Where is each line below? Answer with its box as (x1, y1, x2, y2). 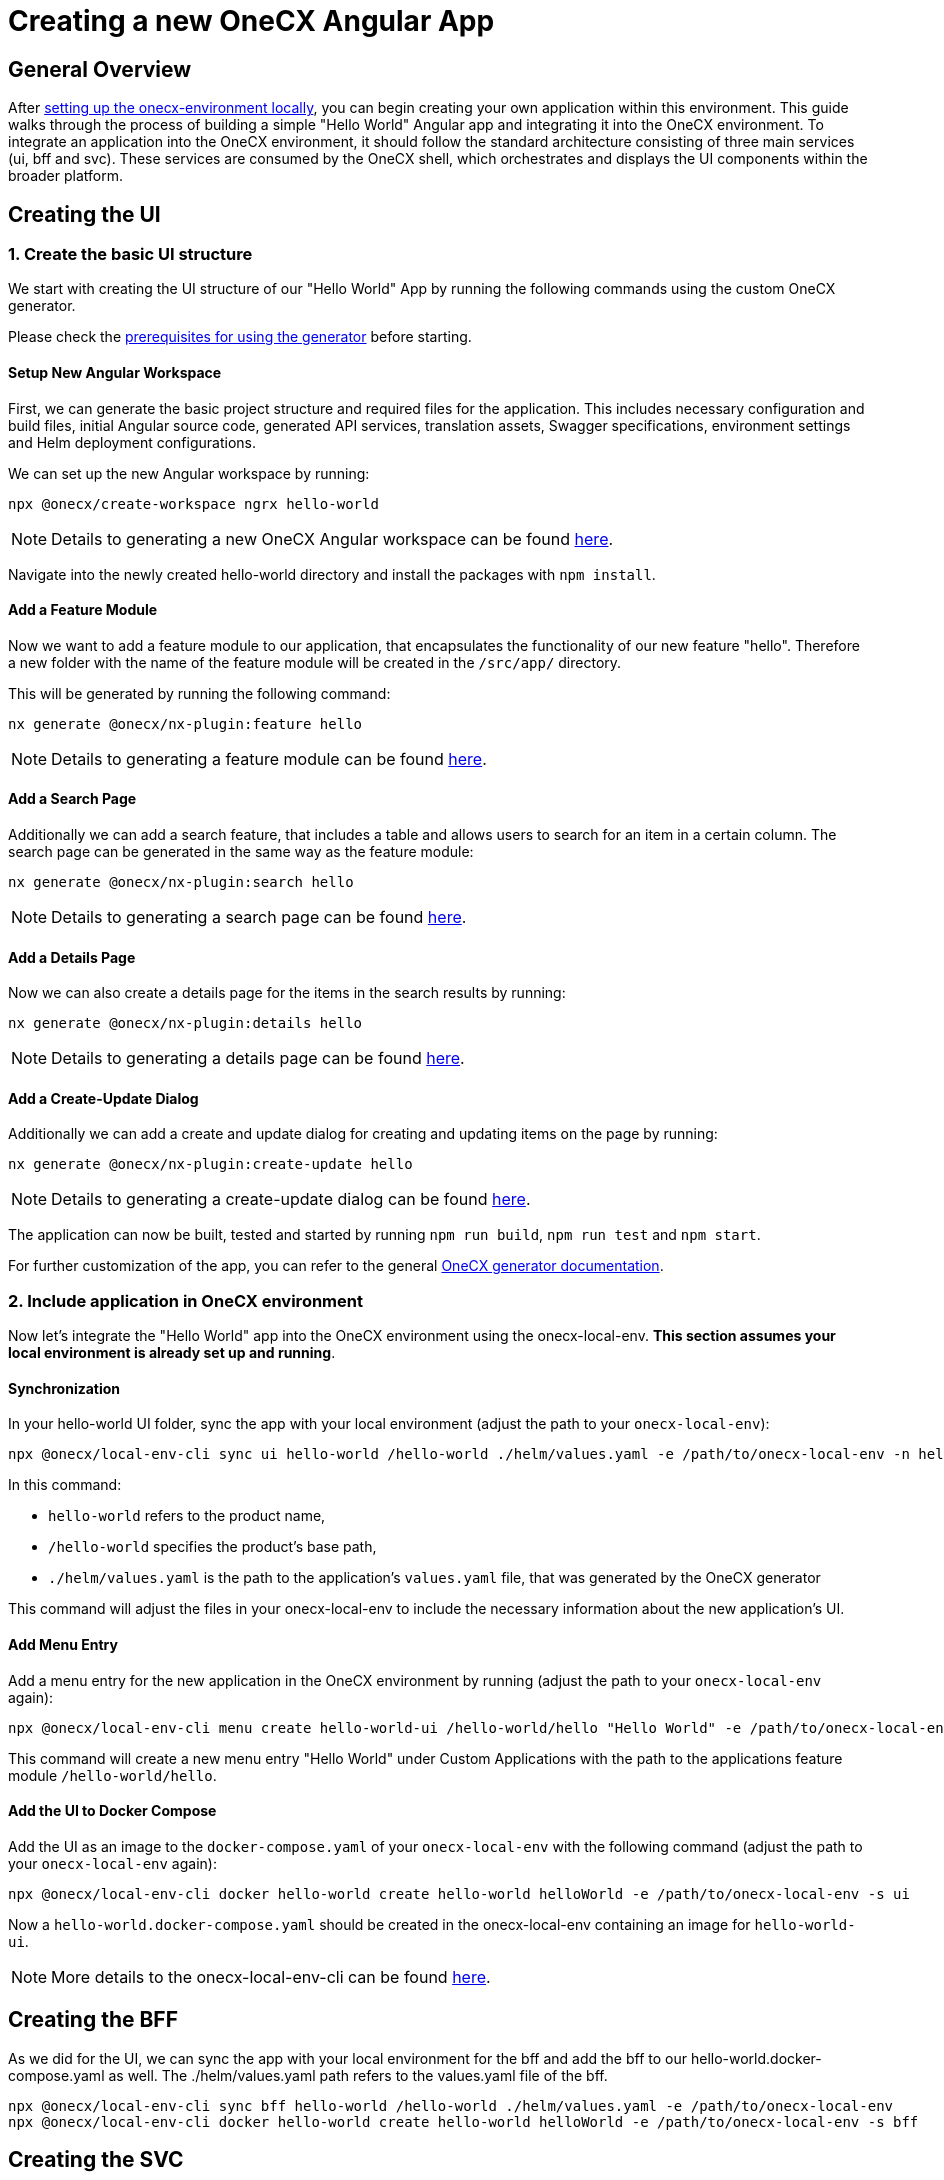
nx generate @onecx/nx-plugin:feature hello (8, 715, 363, 732)
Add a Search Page (8, 790, 137, 808)
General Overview (8, 56, 192, 82)
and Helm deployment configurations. (8, 433, 256, 451)
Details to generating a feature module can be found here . (51, 748, 487, 769)
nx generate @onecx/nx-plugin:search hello (8, 874, 354, 891)
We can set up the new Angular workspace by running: (8, 464, 370, 482)
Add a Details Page (8, 948, 136, 966)
